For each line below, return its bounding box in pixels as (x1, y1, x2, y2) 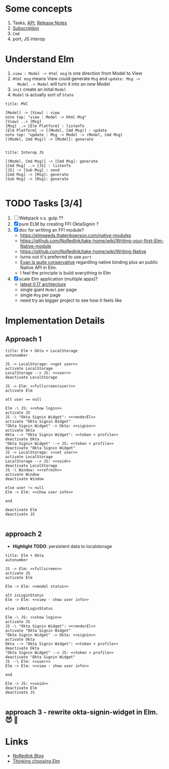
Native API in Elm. (20, 264, 57, 270)
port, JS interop (12, 36, 45, 42)
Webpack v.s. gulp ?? (19, 215, 64, 221)
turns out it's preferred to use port (20, 253, 92, 260)
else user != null (5, 485, 44, 490)
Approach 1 (5, 335, 42, 344)
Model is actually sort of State (12, 91, 74, 97)
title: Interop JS (5, 150, 44, 155)
